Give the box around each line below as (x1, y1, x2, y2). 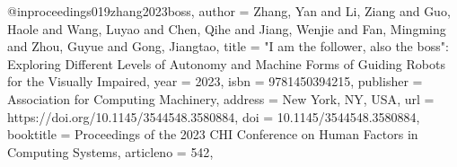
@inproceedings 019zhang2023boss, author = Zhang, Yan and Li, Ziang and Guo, (7, 2, 451, 20)
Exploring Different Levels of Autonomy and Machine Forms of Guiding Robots (7, 54, 445, 73)
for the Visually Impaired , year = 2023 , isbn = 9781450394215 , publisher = (7, 72, 423, 91)
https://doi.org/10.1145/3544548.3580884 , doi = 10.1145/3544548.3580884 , (7, 107, 420, 126)
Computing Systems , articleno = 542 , (7, 142, 214, 161)
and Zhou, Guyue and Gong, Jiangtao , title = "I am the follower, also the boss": (7, 37, 449, 56)
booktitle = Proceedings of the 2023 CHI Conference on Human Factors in (7, 125, 418, 144)
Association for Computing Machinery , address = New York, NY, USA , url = (7, 89, 435, 108)
